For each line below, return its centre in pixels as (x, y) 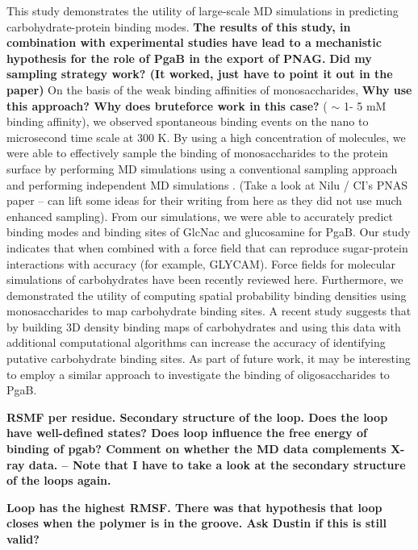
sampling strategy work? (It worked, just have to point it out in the (200, 74)
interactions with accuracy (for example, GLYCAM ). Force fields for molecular (201, 263)
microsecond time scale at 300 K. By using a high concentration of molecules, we (206, 137)
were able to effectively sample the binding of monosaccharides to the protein (197, 153)
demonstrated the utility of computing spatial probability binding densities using (207, 295)
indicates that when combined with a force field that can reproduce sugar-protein (207, 247)
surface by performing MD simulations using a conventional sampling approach (202, 168)
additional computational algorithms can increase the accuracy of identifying (196, 342)
